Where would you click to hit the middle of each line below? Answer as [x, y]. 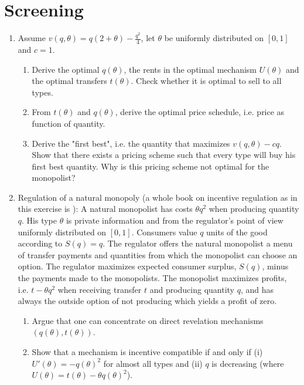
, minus [275, 266]
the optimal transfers [69, 81]
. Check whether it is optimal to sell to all [206, 81]
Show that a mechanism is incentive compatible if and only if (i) [147, 352]
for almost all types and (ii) [153, 363]
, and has [257, 289]
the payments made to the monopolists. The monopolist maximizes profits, [152, 278]
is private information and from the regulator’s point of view [175, 220]
